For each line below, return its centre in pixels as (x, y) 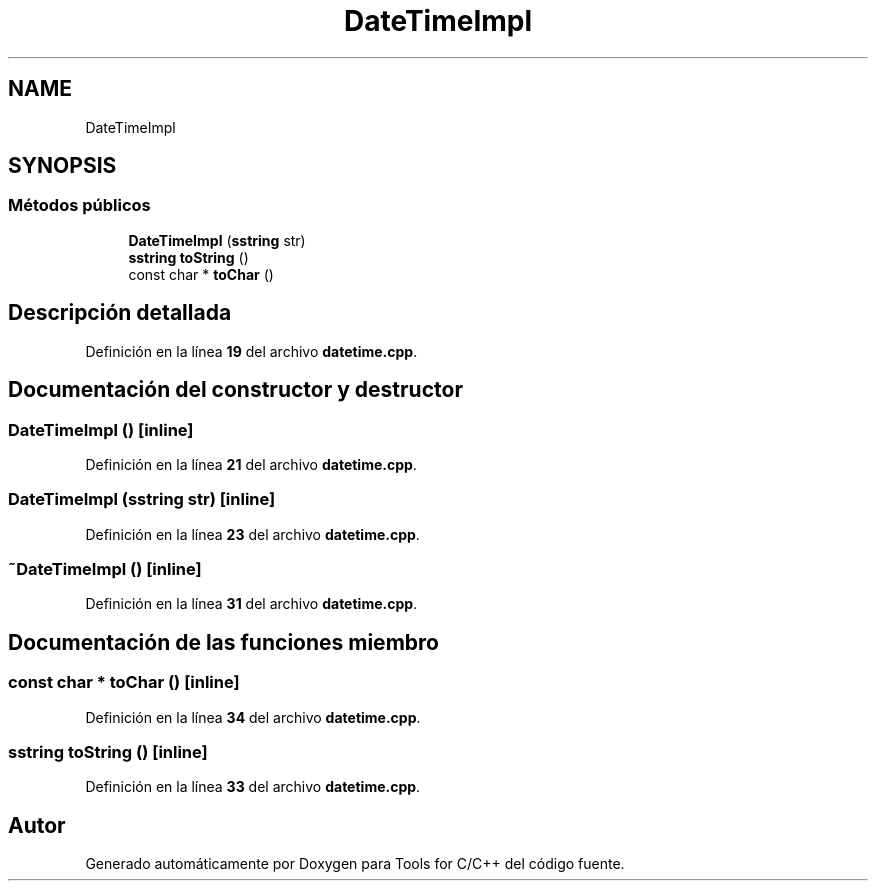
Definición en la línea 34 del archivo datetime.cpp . (253, 717)
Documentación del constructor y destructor (235, 390)
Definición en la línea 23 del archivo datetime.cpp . (252, 534)
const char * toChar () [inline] (124, 682)
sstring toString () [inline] (108, 751)
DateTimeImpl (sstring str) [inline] (142, 499)
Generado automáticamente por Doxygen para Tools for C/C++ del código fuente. (355, 864)
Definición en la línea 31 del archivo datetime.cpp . (251, 604)
